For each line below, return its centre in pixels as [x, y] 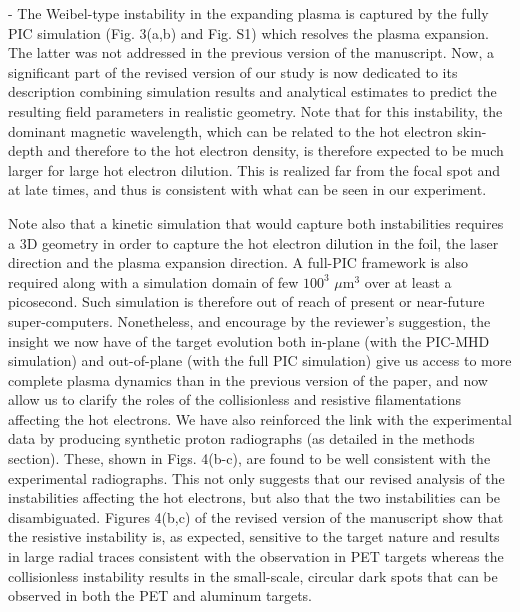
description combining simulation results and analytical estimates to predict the [252, 91]
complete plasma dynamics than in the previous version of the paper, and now [248, 379]
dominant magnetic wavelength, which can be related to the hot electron [230, 130]
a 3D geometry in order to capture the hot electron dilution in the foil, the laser [253, 242]
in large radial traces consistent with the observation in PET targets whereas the [256, 556]
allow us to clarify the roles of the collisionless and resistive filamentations [234, 399]
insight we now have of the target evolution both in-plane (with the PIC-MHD [249, 340]
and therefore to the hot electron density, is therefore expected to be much [275, 150]
